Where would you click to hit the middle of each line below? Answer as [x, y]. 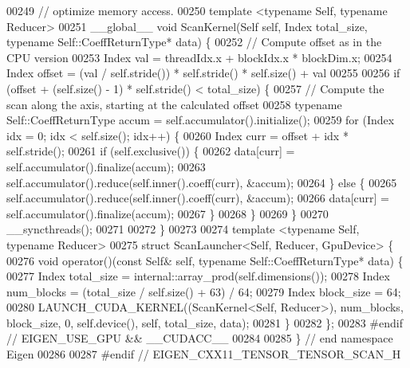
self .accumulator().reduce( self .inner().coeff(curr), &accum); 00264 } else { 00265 [202, 182]
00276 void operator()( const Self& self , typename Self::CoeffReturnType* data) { [205, 260]
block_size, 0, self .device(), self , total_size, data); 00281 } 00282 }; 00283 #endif [205, 322]
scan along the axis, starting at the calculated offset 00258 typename [174, 104]
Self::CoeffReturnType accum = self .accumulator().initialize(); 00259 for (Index [201, 120]
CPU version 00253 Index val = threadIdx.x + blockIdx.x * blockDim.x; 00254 [199, 57]
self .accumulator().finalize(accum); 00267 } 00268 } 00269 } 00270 [168, 213]
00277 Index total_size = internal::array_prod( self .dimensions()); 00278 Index [198, 276]
